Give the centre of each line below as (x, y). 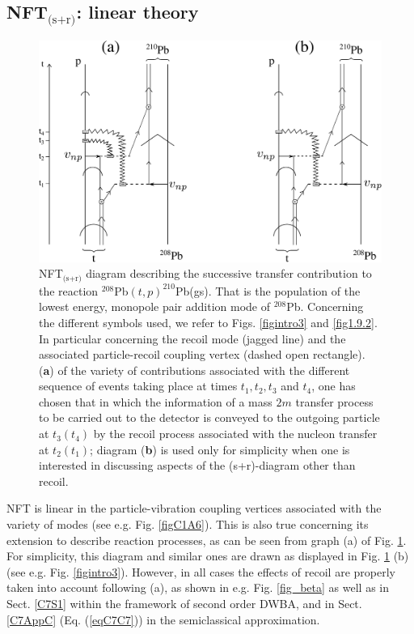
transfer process (334, 401)
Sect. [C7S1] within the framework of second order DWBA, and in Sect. (184, 603)
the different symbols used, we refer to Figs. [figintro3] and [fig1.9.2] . (208, 322)
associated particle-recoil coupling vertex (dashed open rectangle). (202, 354)
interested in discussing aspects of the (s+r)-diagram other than (197, 465)
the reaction (69, 290)
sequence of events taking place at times (138, 386)
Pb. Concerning (325, 306)
